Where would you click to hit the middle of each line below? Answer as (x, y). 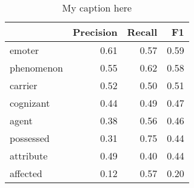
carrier (24, 85)
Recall (142, 32)
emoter (25, 50)
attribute (29, 156)
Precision (95, 32)
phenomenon (37, 68)
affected (26, 173)
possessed (30, 138)
